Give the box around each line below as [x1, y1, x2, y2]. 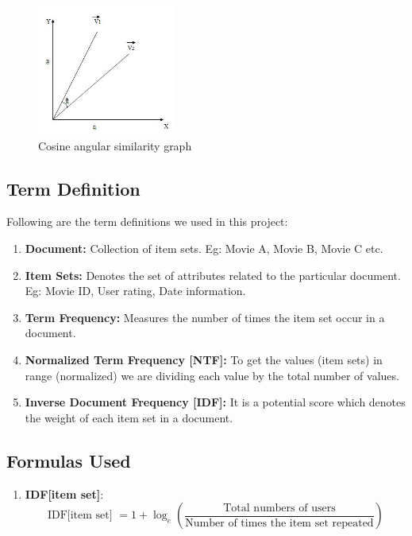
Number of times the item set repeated [185, 517, 374, 529]
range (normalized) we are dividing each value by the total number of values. [25, 367, 399, 383]
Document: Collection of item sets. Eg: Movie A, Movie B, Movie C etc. [25, 239, 383, 256]
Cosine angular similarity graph [38, 137, 192, 153]
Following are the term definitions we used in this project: [6, 213, 288, 230]
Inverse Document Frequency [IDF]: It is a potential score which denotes [25, 394, 406, 410]
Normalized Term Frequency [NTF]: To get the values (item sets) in [25, 351, 383, 367]
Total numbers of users [223, 502, 336, 514]
